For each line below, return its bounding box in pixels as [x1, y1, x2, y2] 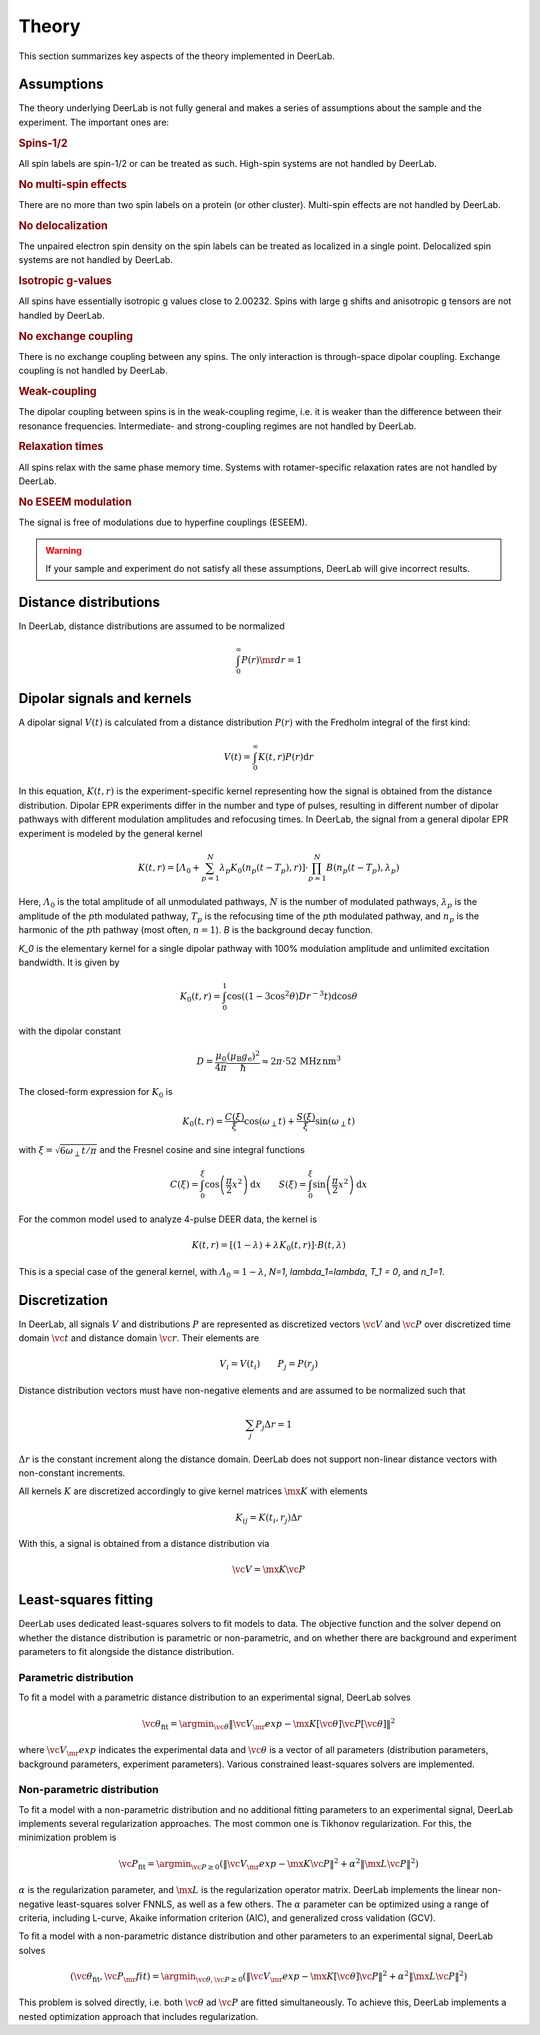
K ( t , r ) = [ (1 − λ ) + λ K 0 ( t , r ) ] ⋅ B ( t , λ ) [191, 1240, 347, 1253]
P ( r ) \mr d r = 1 [241, 655, 303, 665]
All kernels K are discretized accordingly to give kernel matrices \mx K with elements [18, 1485, 369, 1497]
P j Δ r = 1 [255, 1418, 293, 1432]
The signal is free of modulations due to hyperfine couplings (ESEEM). [18, 516, 308, 529]
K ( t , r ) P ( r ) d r [258, 751, 314, 762]
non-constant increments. [18, 1467, 126, 1479]
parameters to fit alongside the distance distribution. [18, 1646, 235, 1658]
